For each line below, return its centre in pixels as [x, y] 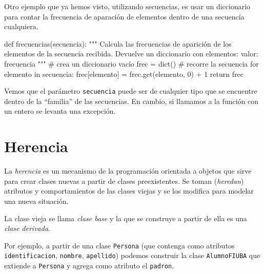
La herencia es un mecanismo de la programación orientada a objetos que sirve [128, 171]
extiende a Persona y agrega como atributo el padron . [89, 265]
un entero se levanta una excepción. [60, 111]
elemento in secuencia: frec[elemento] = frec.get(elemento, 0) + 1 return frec [124, 73]
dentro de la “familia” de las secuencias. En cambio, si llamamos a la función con [131, 101]
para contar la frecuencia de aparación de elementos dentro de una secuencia [124, 16]
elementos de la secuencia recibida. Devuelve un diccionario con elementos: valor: [131, 54]
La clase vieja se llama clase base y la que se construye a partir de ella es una [126, 218]
